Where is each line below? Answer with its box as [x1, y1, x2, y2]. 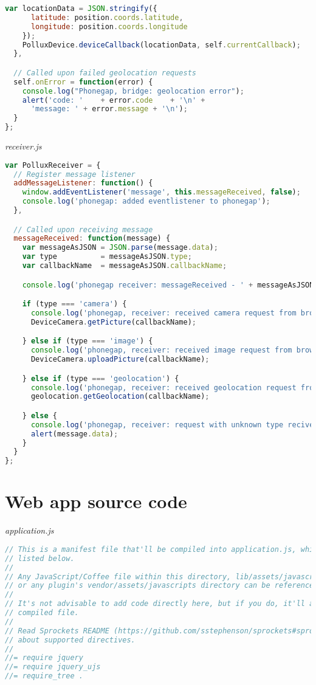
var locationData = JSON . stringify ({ [5, 4, 157, 13]
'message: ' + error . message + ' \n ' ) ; [30, 105, 188, 114]
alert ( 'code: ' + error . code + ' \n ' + [22, 95, 205, 105]
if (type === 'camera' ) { [22, 300, 127, 309]
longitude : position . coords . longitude [30, 22, 188, 31]
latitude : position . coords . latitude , [30, 13, 184, 22]
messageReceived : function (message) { [13, 234, 171, 243]
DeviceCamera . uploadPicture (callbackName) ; [30, 355, 210, 364]
